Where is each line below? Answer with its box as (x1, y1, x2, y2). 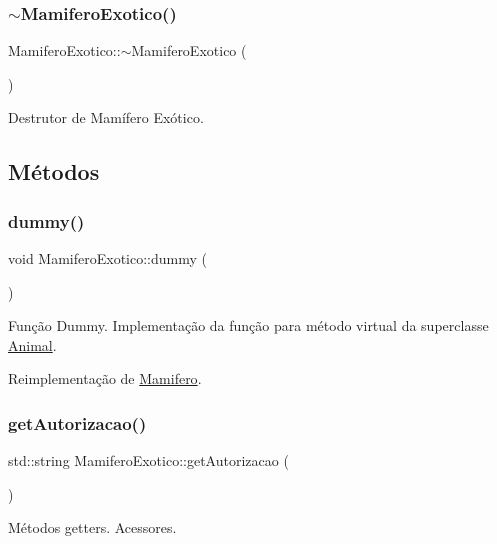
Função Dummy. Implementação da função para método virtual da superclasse (8, 315, 489, 336)
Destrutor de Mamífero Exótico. (8, 107, 204, 128)
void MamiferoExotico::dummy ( (8, 248, 207, 268)
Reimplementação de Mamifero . (8, 368, 202, 389)
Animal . (8, 334, 57, 355)
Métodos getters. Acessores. (8, 517, 177, 538)
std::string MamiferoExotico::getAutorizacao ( (8, 450, 289, 471)
